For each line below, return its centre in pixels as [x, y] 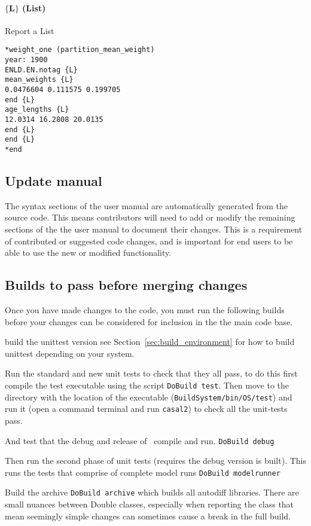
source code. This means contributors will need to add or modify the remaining [150, 217]
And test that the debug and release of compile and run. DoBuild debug [140, 440]
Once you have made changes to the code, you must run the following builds [145, 309]
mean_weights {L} [39, 80]
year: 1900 [26, 60]
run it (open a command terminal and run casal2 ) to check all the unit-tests [146, 409]
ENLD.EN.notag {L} [41, 70]
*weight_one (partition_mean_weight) [80, 50]
